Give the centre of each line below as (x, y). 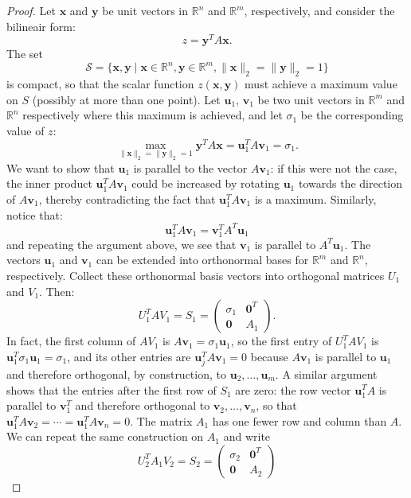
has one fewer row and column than (299, 420)
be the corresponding (352, 115)
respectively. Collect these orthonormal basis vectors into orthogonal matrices (196, 275)
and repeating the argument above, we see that (121, 244)
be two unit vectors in (311, 99)
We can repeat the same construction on (105, 436)
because (269, 356)
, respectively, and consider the (319, 10)
